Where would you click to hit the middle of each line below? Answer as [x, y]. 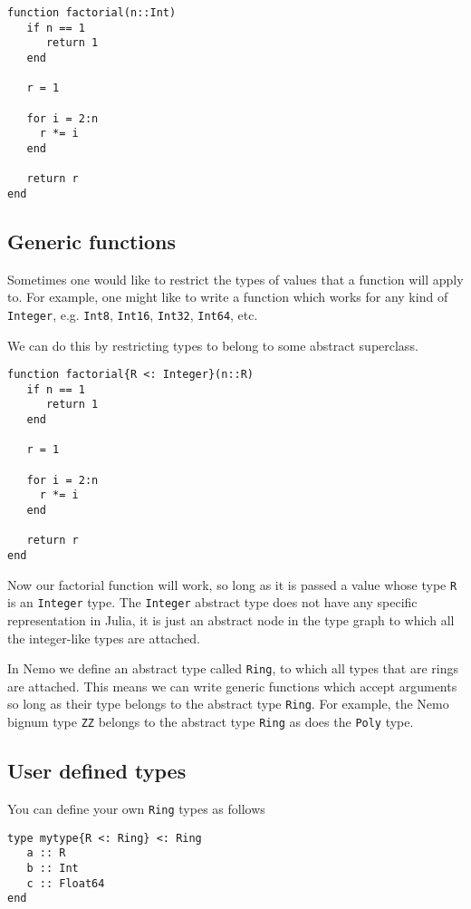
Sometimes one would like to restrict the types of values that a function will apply [235, 279]
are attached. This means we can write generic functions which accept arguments [232, 686]
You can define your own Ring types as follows [136, 808]
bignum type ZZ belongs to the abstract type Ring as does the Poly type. [211, 722]
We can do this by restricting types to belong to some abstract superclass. [213, 345]
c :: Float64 [66, 883]
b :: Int [53, 868]
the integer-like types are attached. [104, 638]
